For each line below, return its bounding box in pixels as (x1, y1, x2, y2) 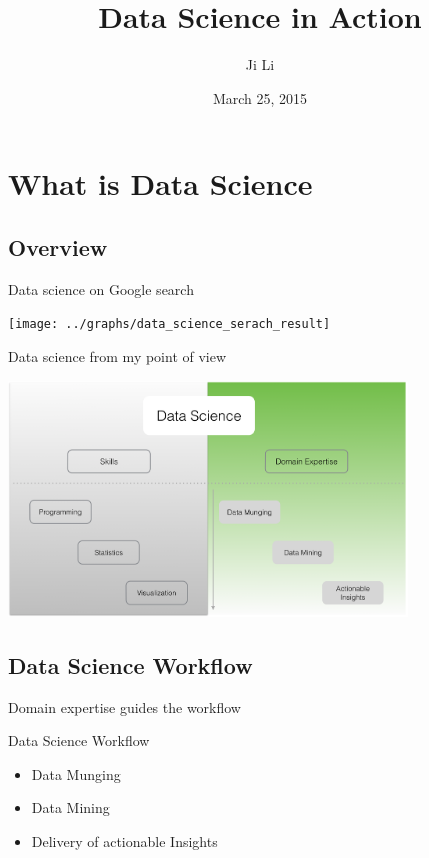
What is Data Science (8, 163, 313, 204)
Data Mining (31, 797, 110, 818)
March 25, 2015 (212, 87, 308, 108)
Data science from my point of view (8, 345, 227, 366)
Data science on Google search (8, 278, 194, 299)
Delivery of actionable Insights (31, 830, 218, 851)
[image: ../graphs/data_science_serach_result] (8, 317, 331, 332)
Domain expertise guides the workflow (8, 696, 241, 717)
